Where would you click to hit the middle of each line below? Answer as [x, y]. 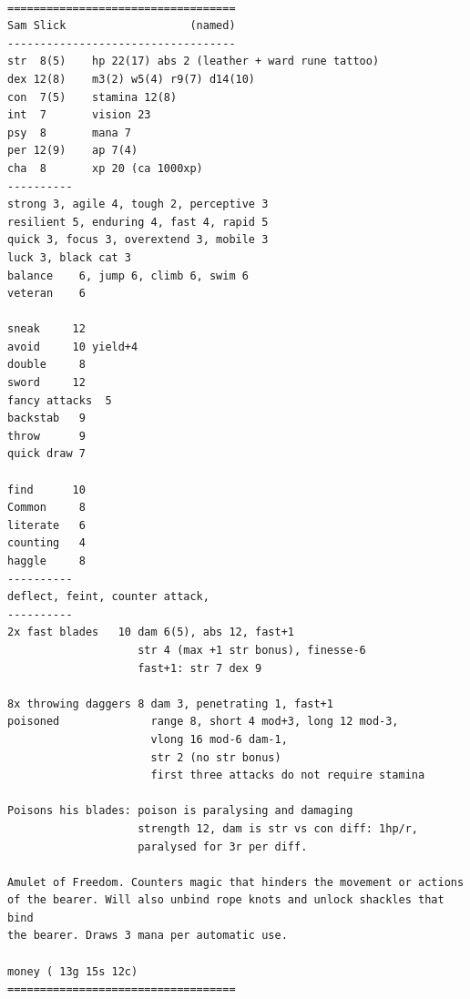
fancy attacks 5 [60, 400]
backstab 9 [46, 418]
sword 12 [46, 383]
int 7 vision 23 [79, 115]
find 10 [46, 489]
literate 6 [46, 525]
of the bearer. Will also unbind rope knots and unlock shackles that [226, 900]
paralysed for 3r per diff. [223, 846]
